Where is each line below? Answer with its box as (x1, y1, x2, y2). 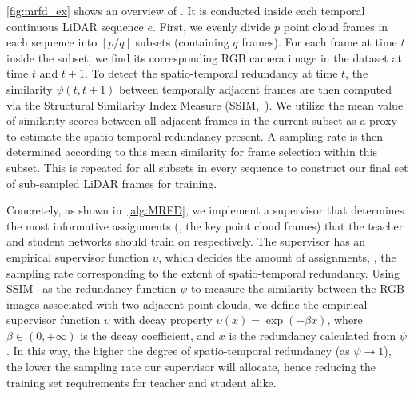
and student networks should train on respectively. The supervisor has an (6, 233, 366, 250)
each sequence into (6, 34, 98, 50)
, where (327, 311, 363, 328)
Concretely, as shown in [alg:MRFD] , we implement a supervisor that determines (6, 202, 404, 218)
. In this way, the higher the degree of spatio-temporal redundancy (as (6, 342, 350, 359)
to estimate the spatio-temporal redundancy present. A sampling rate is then (6, 127, 384, 144)
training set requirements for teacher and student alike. (6, 374, 277, 390)
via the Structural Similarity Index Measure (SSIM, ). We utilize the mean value (6, 96, 404, 113)
